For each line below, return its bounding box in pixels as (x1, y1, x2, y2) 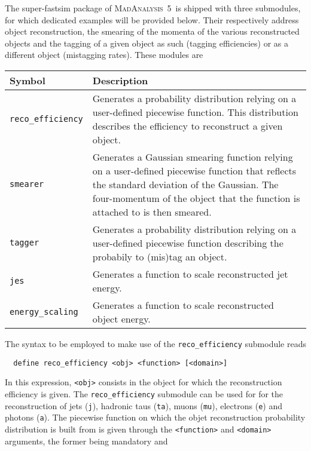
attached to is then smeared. (92, 204, 212, 219)
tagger (10, 238, 39, 248)
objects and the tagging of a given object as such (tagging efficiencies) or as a (5, 36, 289, 49)
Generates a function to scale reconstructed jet (92, 266, 288, 281)
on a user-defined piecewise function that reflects (92, 163, 297, 177)
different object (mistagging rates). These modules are (5, 48, 203, 61)
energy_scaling (10, 306, 78, 317)
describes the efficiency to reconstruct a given (92, 118, 283, 133)
